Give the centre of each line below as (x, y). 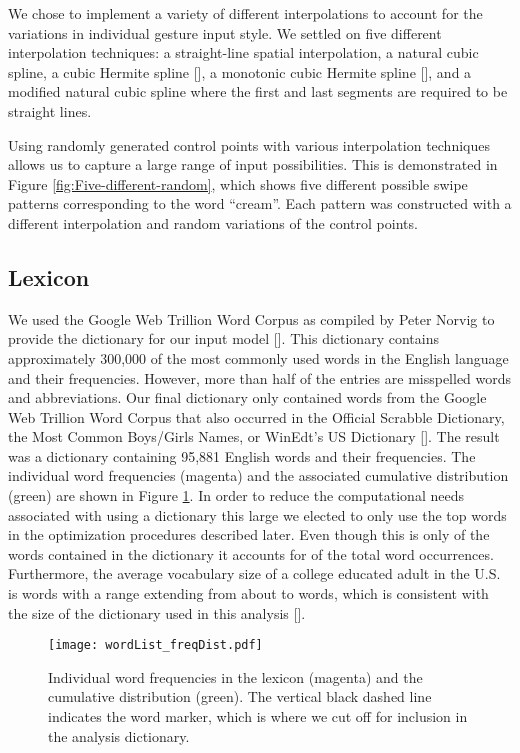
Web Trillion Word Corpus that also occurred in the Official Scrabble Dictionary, (256, 416)
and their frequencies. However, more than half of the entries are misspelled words (260, 377)
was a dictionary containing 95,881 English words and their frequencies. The (242, 455)
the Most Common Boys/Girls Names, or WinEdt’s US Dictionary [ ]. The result (254, 436)
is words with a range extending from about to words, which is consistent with (248, 593)
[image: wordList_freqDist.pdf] (155, 645)
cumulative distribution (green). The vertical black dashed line (240, 696)
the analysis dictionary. (119, 735)
